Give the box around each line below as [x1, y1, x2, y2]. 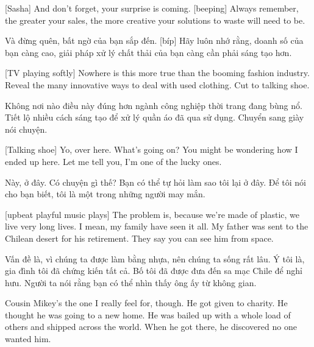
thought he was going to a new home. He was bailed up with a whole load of [5, 308, 291, 321]
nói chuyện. [5, 122, 48, 135]
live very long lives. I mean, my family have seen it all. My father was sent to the [5, 220, 309, 233]
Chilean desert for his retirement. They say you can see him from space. [5, 231, 274, 244]
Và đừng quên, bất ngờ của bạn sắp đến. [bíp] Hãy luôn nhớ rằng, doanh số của [5, 34, 304, 47]
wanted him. [5, 332, 51, 345]
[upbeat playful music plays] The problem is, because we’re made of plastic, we [5, 208, 300, 220]
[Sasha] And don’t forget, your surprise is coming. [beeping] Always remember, [5, 2, 299, 14]
